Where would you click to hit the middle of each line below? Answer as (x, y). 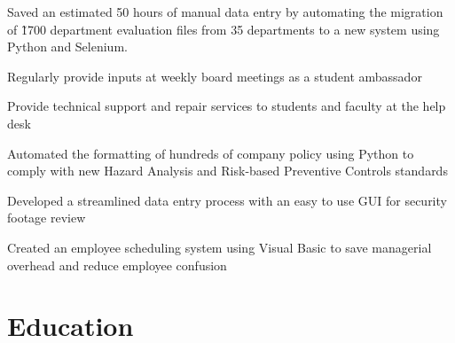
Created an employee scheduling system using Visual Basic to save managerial (220, 247)
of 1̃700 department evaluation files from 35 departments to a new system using (224, 29)
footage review (47, 218)
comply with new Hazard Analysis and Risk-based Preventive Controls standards (227, 171)
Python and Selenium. (67, 47)
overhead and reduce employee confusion (117, 265)
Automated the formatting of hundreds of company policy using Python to (211, 153)
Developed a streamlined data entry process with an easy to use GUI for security (227, 200)
